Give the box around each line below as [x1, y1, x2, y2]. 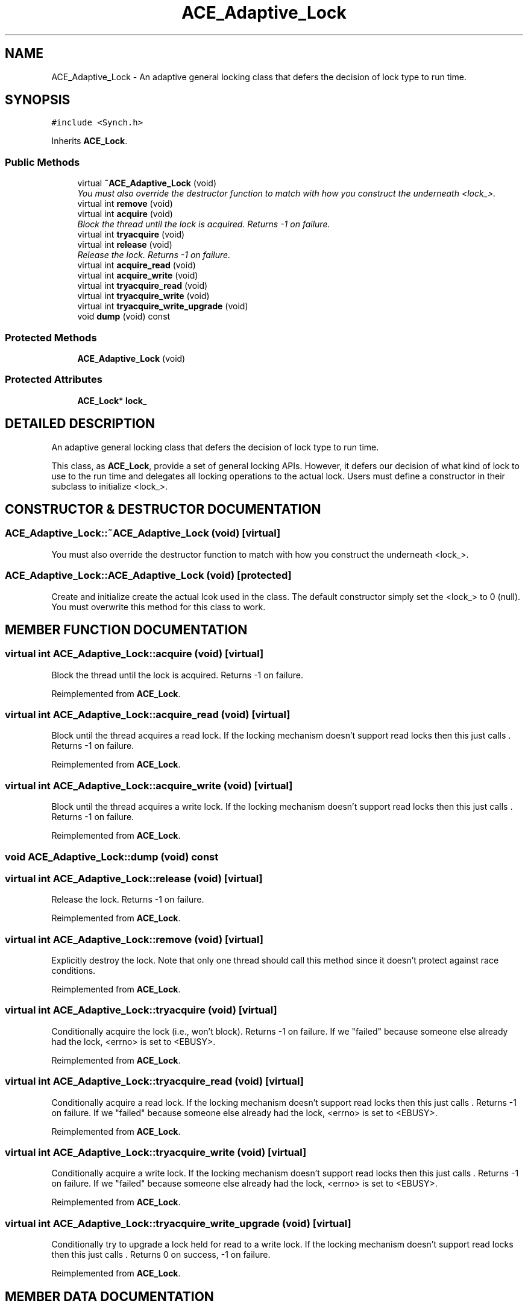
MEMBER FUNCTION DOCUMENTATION [5, 622, 248, 637]
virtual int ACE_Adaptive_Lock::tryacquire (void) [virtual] [5, 1004, 277, 1017]
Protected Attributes [5, 373, 102, 386]
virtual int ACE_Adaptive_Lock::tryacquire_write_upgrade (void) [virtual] [5, 1217, 351, 1229]
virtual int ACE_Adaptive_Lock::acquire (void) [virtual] [5, 648, 264, 660]
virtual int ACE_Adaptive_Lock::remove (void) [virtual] [5, 933, 263, 945]
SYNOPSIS [5, 92, 71, 108]
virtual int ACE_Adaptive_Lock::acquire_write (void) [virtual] [5, 779, 293, 792]
